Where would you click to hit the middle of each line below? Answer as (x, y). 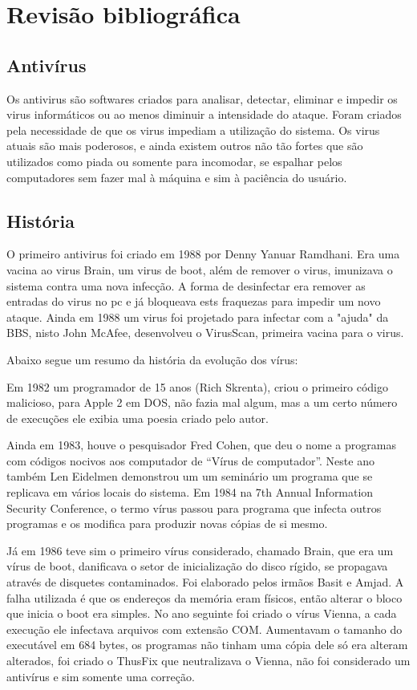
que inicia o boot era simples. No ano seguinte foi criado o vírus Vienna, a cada (202, 613)
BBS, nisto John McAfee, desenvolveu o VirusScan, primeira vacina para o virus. (205, 333)
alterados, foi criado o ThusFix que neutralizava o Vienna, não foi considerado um (208, 660)
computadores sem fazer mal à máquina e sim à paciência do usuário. (177, 177)
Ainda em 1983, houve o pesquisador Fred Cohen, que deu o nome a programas (201, 445)
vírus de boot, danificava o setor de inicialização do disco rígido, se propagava (197, 566)
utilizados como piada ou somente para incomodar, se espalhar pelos (174, 161)
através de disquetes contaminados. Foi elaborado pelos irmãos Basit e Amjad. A (205, 582)
